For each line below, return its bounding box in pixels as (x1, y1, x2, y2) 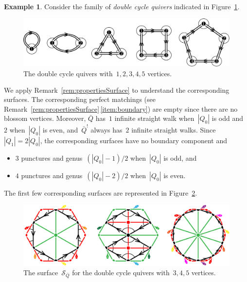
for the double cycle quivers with (72, 267, 170, 277)
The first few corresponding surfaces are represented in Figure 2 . (4, 188, 197, 198)
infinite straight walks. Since (131, 125, 216, 135)
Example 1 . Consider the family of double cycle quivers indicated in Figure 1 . (4, 1, 240, 11)
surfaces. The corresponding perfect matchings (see (4, 94, 156, 104)
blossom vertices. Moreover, (4, 113, 86, 123)
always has (90, 125, 123, 135)
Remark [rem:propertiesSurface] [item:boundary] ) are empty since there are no (4, 103, 238, 114)
